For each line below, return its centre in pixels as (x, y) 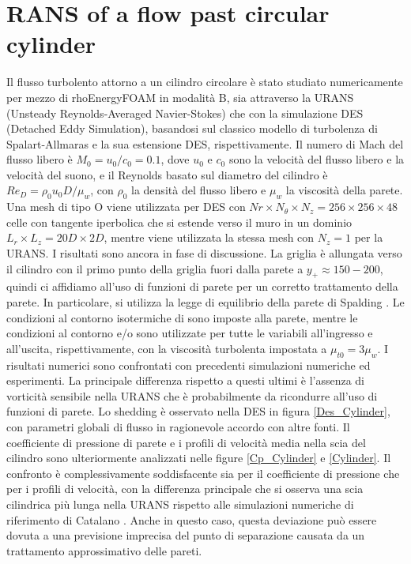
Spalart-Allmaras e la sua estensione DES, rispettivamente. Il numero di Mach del (205, 143)
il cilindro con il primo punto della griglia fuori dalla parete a (155, 268)
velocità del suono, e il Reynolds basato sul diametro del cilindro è (167, 174)
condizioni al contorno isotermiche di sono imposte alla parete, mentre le (182, 317)
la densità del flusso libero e (199, 190)
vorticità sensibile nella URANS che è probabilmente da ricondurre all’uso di (192, 395)
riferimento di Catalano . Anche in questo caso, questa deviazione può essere (192, 519)
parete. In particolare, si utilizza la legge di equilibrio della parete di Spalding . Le (205, 302)
